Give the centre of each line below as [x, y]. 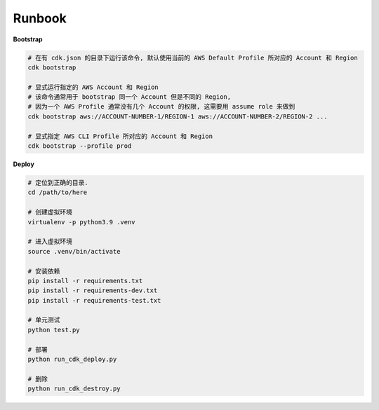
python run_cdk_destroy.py [74, 389]
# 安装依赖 [44, 271]
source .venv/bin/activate [74, 251]
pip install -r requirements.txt [85, 281]
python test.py [54, 330]
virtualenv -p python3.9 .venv [82, 222]
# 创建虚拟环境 [50, 212]
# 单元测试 [44, 320]
